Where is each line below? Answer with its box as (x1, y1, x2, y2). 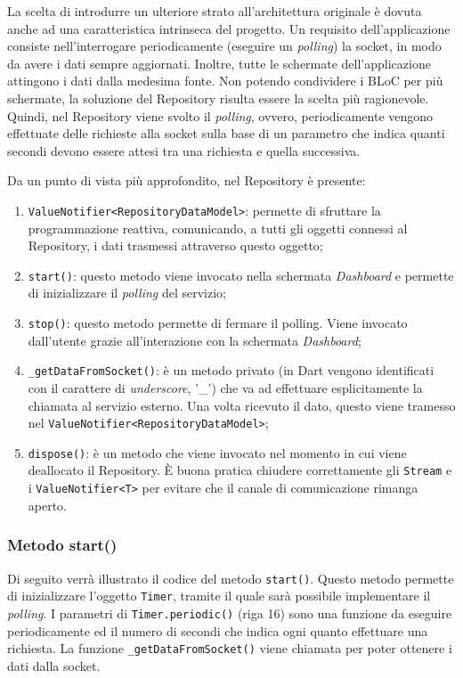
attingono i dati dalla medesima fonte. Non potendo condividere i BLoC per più (7, 71, 443, 90)
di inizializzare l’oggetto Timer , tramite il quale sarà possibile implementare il (7, 586, 431, 605)
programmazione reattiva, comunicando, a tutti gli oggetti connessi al (28, 218, 408, 237)
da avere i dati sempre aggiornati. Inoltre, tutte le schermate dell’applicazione (7, 53, 431, 72)
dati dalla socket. (7, 656, 101, 674)
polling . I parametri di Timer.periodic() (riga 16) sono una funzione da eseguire (7, 603, 452, 622)
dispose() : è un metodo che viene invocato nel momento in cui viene (28, 443, 407, 462)
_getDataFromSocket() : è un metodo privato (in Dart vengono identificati (28, 361, 435, 380)
